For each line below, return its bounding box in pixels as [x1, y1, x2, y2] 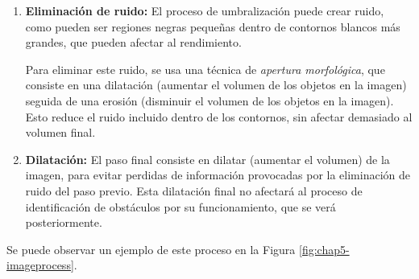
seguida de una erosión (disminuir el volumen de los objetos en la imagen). [25, 92, 394, 109]
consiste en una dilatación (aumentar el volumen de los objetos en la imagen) [25, 76, 407, 93]
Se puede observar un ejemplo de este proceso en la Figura [6, 240, 296, 257]
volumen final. [25, 124, 96, 141]
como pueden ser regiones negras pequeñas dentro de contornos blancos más [25, 18, 400, 35]
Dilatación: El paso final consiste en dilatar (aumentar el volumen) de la [25, 150, 390, 167]
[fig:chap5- [299, 240, 350, 257]
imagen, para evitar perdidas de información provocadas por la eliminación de [25, 166, 410, 183]
